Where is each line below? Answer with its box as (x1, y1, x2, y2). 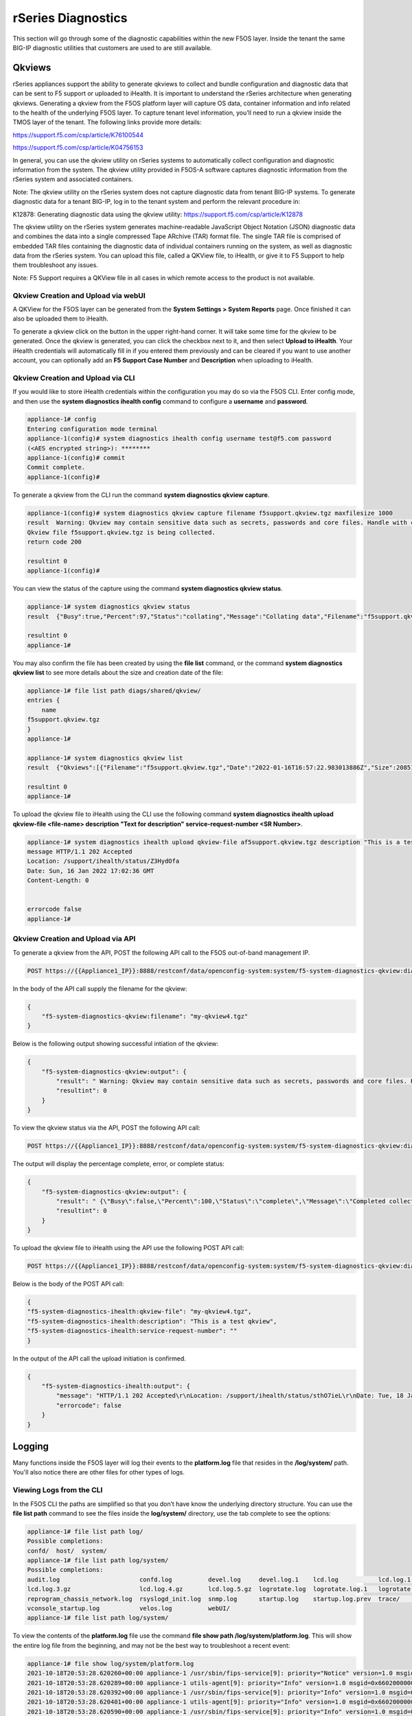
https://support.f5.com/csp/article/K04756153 (12, 143, 144, 152)
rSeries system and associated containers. (12, 175, 133, 183)
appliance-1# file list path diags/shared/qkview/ (27, 687, 202, 695)
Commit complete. (27, 463, 86, 472)
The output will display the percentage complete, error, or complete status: (12, 1160, 225, 1168)
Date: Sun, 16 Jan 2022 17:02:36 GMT (27, 867, 154, 874)
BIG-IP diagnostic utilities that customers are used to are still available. (12, 43, 212, 51)
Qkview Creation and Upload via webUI (12, 290, 146, 300)
